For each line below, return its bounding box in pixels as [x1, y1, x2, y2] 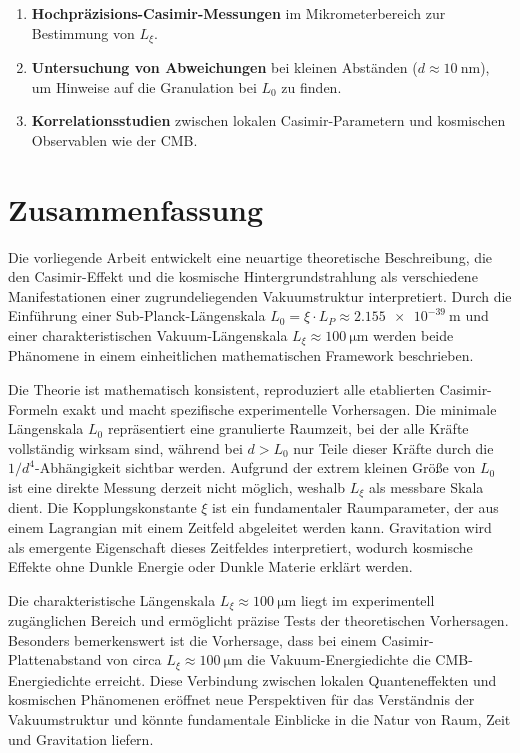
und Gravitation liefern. [8, 728, 154, 749]
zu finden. [281, 76, 342, 97]
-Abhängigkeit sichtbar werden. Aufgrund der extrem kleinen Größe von [34, 457, 476, 478]
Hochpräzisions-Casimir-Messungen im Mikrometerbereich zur [31, 3, 446, 23]
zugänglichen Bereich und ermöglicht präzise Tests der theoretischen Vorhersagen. [8, 610, 509, 631]
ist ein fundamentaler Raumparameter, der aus [212, 497, 499, 518]
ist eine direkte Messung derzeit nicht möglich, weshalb [8, 476, 346, 497]
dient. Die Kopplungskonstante [8, 497, 197, 518]
